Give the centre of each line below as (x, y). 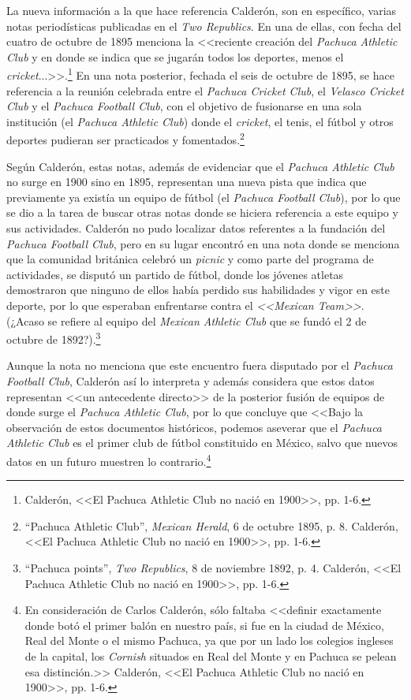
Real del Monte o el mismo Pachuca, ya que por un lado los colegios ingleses (209, 640)
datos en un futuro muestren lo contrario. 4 (109, 460)
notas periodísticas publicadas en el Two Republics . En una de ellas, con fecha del (204, 26)
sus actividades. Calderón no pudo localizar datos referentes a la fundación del (196, 228)
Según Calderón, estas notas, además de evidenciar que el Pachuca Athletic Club (200, 166)
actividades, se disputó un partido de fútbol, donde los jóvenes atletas (175, 274)
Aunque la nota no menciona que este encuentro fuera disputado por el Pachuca (200, 365)
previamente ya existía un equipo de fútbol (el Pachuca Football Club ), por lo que (204, 197)
